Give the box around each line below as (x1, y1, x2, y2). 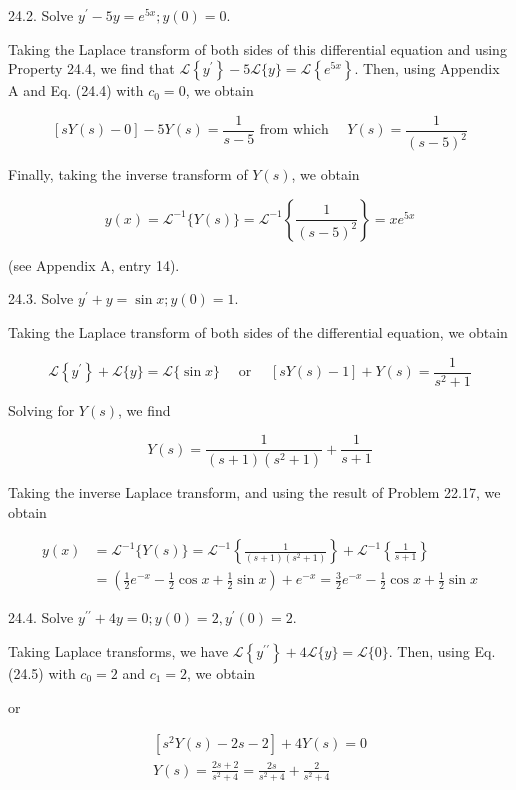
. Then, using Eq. (388, 640, 496, 661)
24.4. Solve (8, 607, 74, 628)
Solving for (8, 399, 75, 420)
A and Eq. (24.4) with (8, 80, 144, 101)
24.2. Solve (8, 5, 74, 25)
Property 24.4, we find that (8, 58, 175, 79)
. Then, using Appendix (354, 58, 500, 79)
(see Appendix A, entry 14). (8, 254, 180, 275)
